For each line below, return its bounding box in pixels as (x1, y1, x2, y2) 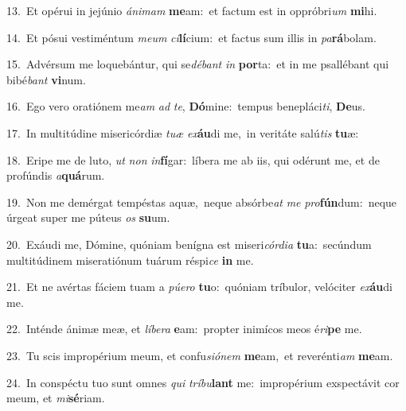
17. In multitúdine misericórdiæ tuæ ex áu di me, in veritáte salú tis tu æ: (6, 124, 359, 141)
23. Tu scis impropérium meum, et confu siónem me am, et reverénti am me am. (6, 347, 393, 363)
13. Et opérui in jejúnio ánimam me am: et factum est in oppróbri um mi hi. (6, 2, 377, 18)
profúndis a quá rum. (6, 167, 105, 184)
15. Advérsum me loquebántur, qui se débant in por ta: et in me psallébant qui (6, 56, 389, 72)
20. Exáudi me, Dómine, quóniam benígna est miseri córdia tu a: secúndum (6, 235, 372, 252)
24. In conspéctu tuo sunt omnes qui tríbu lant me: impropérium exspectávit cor (6, 374, 400, 390)
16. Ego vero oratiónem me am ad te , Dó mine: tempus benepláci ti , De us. (6, 98, 365, 114)
